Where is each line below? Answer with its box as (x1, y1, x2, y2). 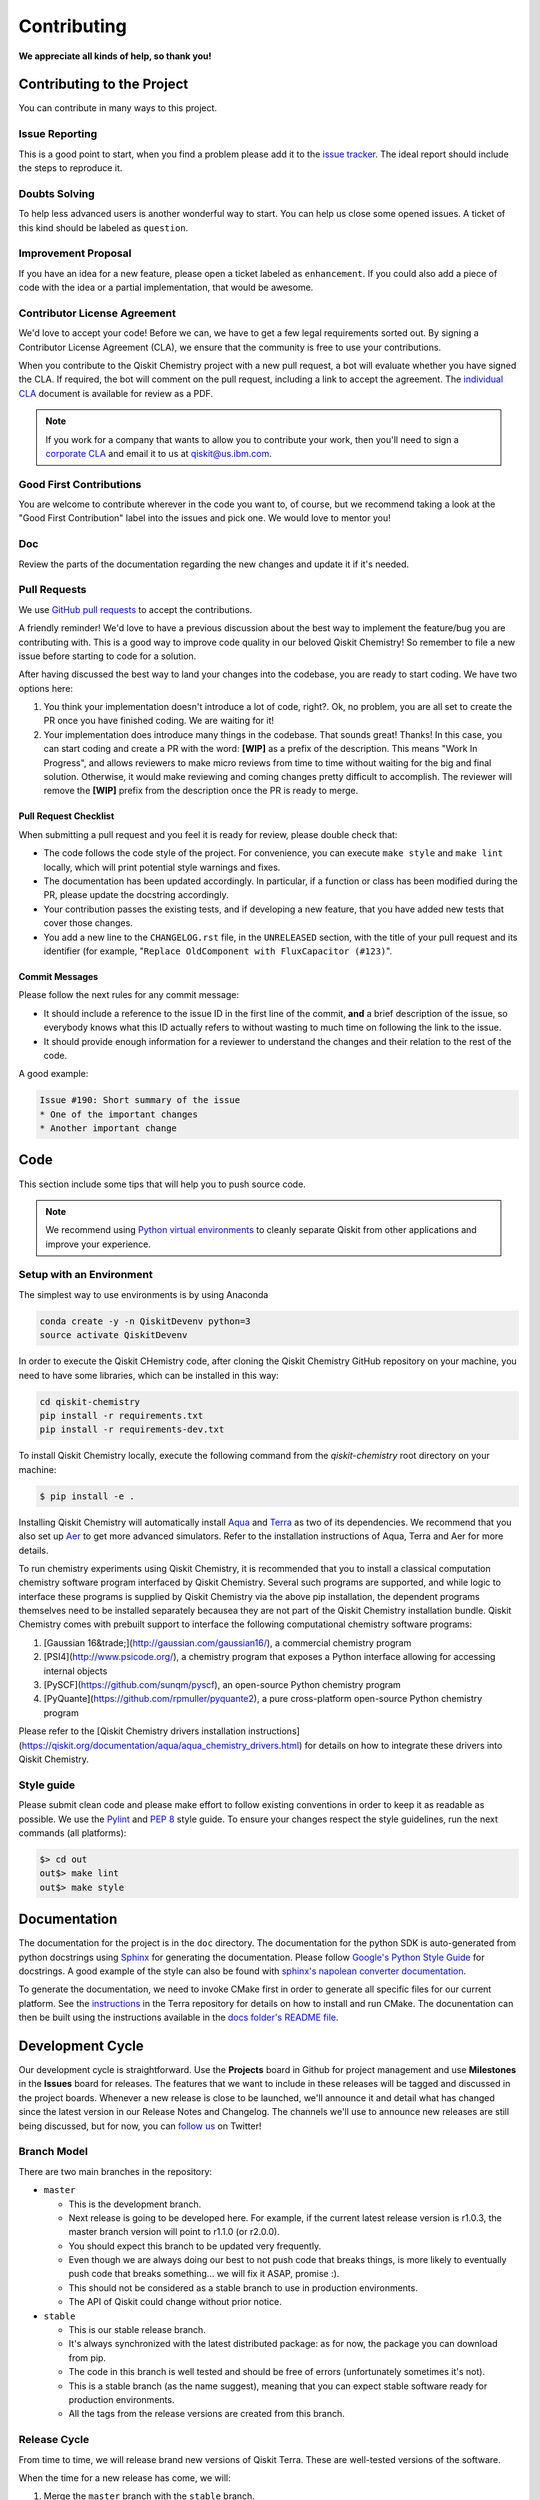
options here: (18, 682, 74, 694)
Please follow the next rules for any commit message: (18, 989, 240, 1001)
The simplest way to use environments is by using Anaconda (18, 1288, 269, 1300)
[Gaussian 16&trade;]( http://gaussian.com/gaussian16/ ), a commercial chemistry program (43, 1636, 412, 1649)
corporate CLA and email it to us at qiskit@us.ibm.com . (45, 447, 272, 459)
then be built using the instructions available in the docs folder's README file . (18, 2011, 339, 2024)
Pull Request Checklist (18, 810, 115, 822)
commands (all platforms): (18, 1826, 127, 1839)
